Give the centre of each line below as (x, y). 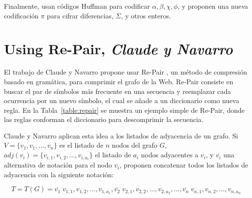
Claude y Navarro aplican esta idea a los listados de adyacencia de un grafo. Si (121, 135)
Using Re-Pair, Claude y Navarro (118, 49)
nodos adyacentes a (170, 155)
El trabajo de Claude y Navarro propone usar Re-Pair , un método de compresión (126, 72)
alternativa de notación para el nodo (58, 165)
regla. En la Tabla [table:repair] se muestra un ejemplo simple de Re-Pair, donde (124, 110)
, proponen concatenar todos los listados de (184, 165)
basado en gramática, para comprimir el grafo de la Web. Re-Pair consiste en (119, 81)
